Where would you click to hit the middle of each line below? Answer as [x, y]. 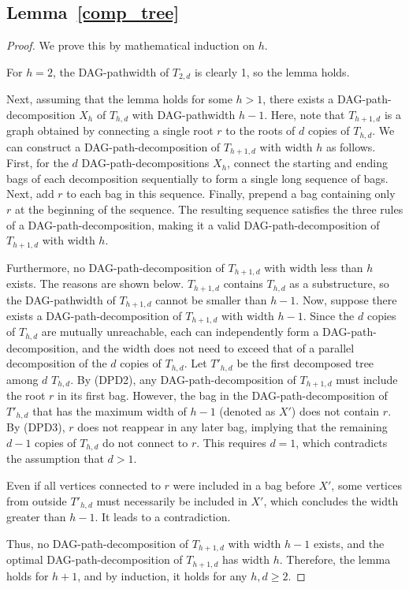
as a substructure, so [339, 283]
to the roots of [260, 130]
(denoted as [247, 410]
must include [367, 379]
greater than [36, 517]
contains [243, 283]
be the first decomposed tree [305, 363]
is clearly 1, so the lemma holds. [272, 71]
